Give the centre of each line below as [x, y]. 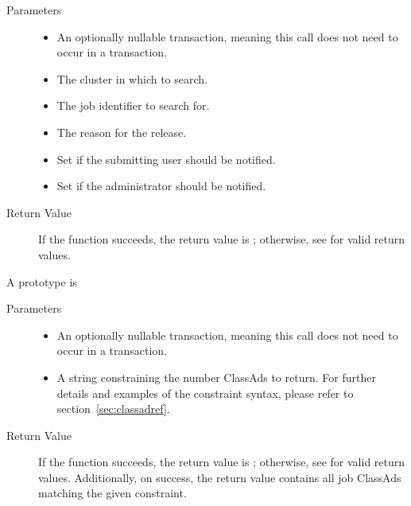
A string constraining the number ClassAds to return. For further [216, 377]
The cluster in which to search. [132, 78]
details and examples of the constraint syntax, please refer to [205, 393]
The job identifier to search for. [133, 105]
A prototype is [42, 281]
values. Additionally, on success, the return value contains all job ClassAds [220, 477]
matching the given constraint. [112, 493]
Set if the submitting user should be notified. [166, 159]
